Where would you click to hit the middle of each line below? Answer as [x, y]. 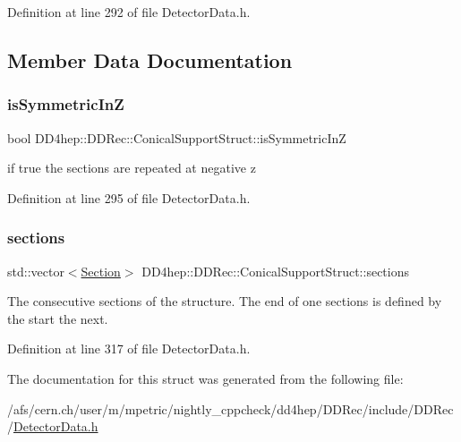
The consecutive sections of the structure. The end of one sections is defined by [225, 301]
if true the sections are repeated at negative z [132, 168]
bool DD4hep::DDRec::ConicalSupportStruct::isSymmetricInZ [177, 137]
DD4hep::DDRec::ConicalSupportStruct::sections [275, 271]
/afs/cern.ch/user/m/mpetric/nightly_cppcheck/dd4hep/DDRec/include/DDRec [230, 408]
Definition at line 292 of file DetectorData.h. [129, 12]
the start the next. [58, 318]
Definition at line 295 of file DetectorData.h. [129, 197]
